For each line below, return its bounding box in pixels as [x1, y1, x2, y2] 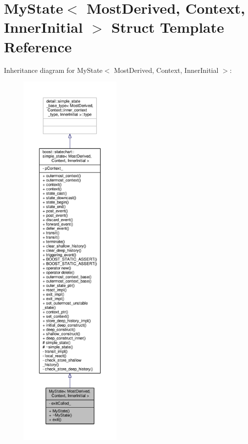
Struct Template [111, 17, 225, 37]
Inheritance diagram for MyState [4, 65, 103, 75]
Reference [4, 36, 72, 56]
